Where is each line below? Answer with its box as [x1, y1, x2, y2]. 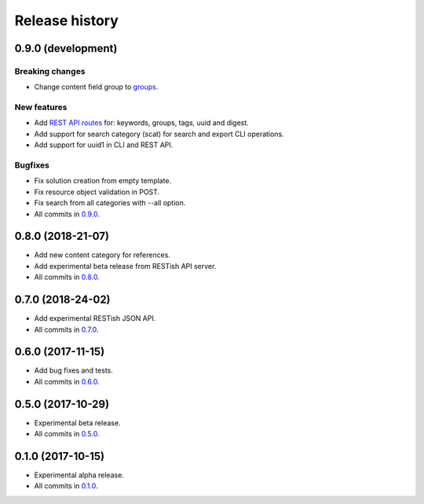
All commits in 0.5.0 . [34, 429, 100, 439]
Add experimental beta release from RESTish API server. [34, 261, 217, 270]
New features [14, 102, 68, 113]
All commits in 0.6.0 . [34, 377, 100, 386]
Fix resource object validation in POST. [34, 187, 160, 197]
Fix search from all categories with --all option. [34, 198, 186, 208]
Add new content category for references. [34, 250, 170, 259]
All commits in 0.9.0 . [34, 209, 101, 219]
